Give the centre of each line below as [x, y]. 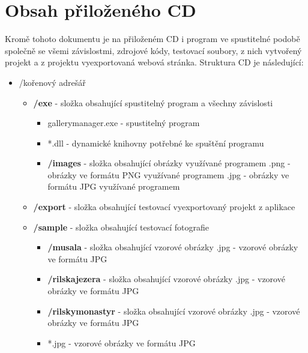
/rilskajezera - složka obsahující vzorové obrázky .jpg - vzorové [166, 279]
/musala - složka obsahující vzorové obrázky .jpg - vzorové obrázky [173, 247]
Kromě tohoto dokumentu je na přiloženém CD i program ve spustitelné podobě [152, 39]
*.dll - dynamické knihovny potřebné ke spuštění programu [156, 143]
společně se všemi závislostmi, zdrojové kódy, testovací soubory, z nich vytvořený [153, 50]
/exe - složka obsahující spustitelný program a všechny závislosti [153, 102]
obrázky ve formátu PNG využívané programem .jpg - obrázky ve [168, 174]
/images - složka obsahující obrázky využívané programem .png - [169, 163]
